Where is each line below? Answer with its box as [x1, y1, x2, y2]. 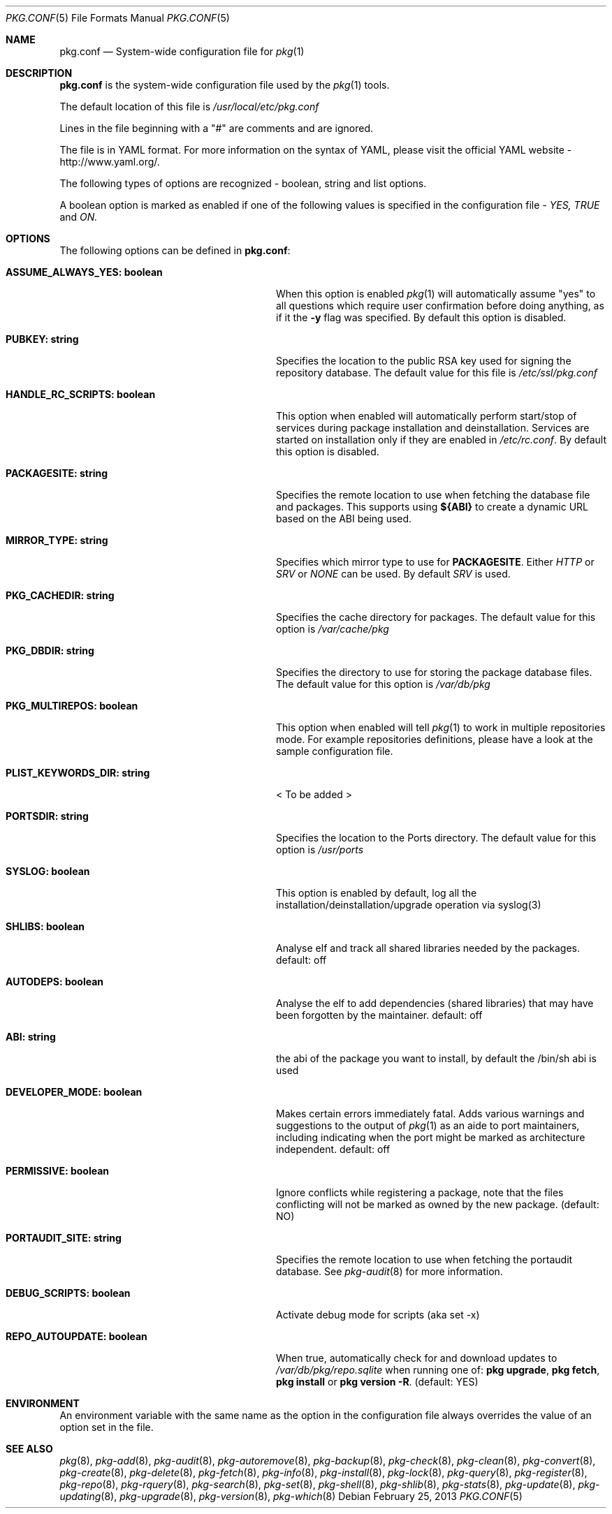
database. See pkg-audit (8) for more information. [276, 1265, 503, 1277]
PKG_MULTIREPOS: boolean [6, 700, 138, 712]
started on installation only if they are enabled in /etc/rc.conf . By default [276, 434, 606, 446]
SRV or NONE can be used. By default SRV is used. [276, 568, 511, 580]
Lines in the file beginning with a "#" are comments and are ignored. [59, 122, 374, 134]
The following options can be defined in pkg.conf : [59, 244, 291, 256]
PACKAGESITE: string [6, 467, 108, 479]
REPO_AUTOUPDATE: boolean [6, 1330, 147, 1342]
